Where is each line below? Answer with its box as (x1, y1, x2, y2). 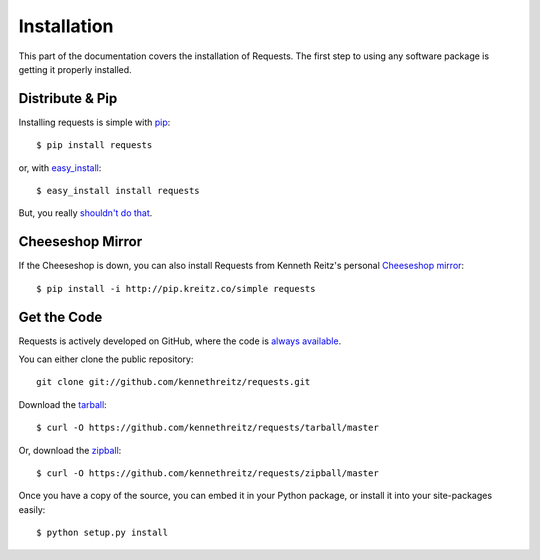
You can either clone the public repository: (18, 353, 194, 365)
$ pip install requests (36, 140, 153, 151)
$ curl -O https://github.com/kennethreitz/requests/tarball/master (36, 422, 379, 434)
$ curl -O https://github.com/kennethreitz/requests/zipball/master (36, 467, 379, 479)
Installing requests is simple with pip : (18, 116, 171, 128)
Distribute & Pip (18, 90, 118, 107)
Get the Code (18, 308, 103, 325)
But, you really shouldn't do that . (18, 207, 153, 219)
